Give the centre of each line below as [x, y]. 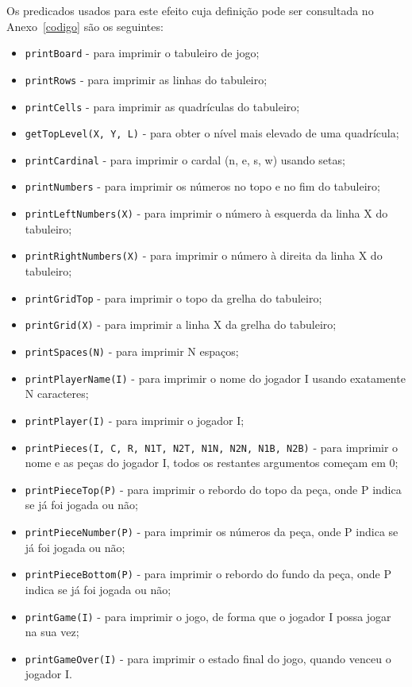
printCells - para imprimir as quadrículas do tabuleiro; [162, 106]
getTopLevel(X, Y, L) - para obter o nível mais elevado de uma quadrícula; [212, 133]
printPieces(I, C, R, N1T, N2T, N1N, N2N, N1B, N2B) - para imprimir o [212, 447]
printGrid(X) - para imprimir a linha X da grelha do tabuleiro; [181, 324]
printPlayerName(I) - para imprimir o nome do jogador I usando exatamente [215, 378]
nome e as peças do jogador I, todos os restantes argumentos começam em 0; [212, 463]
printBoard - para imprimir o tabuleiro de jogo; [142, 53]
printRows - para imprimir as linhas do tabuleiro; [146, 79]
